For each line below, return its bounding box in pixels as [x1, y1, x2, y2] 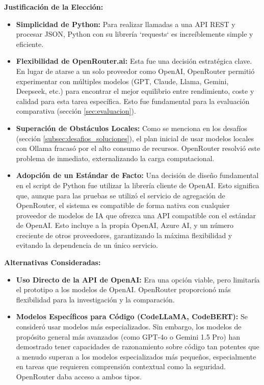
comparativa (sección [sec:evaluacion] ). [16, 106, 136, 116]
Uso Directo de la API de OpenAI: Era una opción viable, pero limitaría [16, 274, 260, 285]
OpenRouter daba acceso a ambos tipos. [16, 371, 142, 381]
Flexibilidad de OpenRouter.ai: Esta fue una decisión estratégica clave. [16, 56, 252, 66]
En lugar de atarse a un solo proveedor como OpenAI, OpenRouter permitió [16, 65, 255, 76]
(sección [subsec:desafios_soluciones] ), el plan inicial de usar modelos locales [16, 133, 254, 143]
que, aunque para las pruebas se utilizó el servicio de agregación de [16, 190, 225, 200]
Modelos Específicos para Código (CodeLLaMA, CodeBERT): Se [16, 311, 248, 322]
